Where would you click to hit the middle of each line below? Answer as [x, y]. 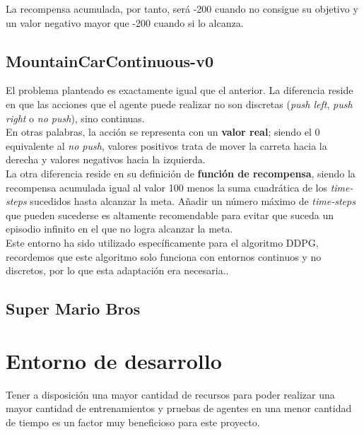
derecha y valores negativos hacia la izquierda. [106, 159]
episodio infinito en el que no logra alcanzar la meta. [119, 229]
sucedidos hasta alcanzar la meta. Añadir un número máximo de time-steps [193, 201]
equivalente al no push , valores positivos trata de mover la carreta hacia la [166, 145]
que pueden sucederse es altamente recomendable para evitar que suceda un [170, 215]
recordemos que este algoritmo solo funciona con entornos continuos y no [164, 256]
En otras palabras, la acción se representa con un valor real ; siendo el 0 [163, 132]
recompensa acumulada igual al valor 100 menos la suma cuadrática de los [166, 187]
